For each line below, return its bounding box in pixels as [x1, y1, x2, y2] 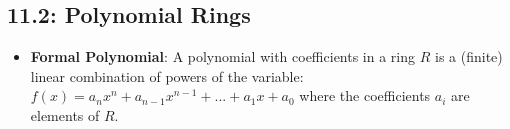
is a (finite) [435, 46, 503, 67]
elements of [30, 104, 100, 125]
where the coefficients [299, 85, 431, 106]
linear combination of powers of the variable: [30, 65, 304, 86]
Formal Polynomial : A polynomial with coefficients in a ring [30, 46, 416, 67]
